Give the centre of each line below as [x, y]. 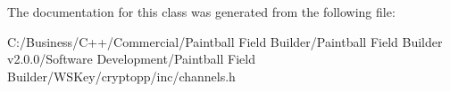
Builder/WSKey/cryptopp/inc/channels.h [121, 76]
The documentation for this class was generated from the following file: [201, 11]
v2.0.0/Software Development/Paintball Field [131, 59]
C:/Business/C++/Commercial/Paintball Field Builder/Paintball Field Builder [225, 41]
